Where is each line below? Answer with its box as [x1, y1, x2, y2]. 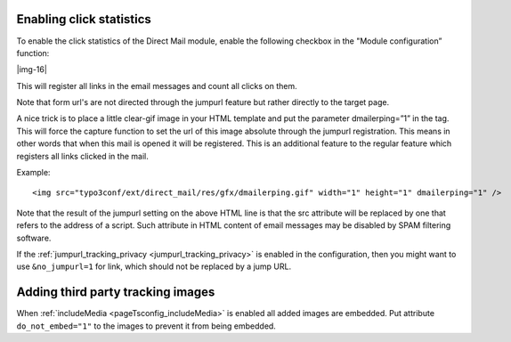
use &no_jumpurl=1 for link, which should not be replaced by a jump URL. [16, 261, 292, 272]
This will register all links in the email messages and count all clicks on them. [16, 80, 297, 91]
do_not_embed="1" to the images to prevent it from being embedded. [16, 321, 276, 331]
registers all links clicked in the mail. [16, 151, 149, 161]
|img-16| [16, 64, 48, 75]
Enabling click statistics [16, 12, 151, 27]
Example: [16, 167, 51, 178]
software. [16, 232, 52, 243]
